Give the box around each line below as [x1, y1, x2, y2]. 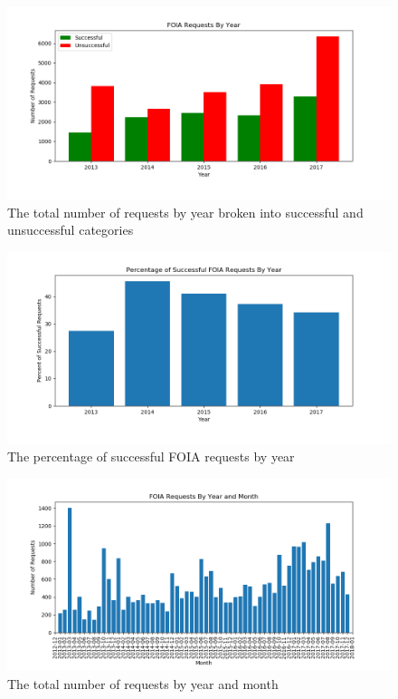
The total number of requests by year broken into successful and [7, 202, 364, 221]
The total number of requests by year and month [7, 674, 279, 693]
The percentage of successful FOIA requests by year [7, 447, 295, 466]
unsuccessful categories [7, 220, 134, 239]
